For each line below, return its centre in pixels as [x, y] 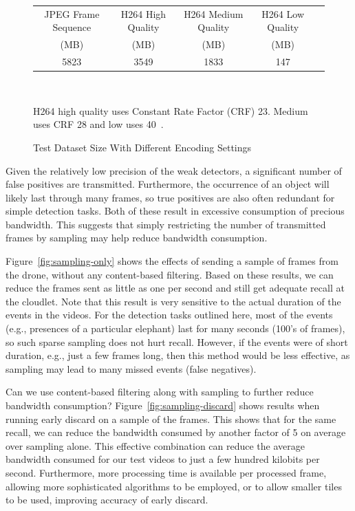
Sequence [72, 27]
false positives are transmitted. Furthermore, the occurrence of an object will [168, 184]
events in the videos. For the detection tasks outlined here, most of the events [169, 315]
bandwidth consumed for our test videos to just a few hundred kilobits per [163, 459]
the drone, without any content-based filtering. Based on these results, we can [170, 274]
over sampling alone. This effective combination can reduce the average [155, 445]
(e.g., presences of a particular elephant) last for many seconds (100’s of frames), [175, 328]
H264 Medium [214, 13]
